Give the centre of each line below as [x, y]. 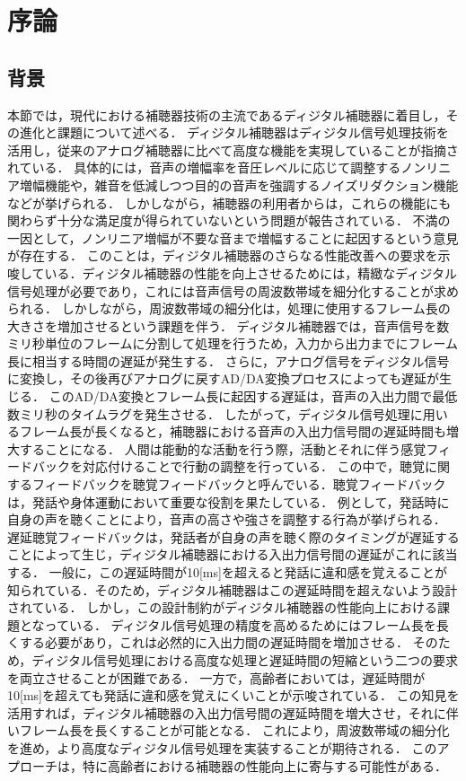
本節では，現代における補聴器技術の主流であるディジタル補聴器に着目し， [227, 114]
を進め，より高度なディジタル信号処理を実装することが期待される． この [222, 747]
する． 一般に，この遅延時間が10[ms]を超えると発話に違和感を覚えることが [228, 572]
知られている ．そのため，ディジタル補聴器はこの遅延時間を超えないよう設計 [233, 589]
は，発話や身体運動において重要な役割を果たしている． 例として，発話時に [229, 501]
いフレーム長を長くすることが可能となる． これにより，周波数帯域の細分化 [229, 730]
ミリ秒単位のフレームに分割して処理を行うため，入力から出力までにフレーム [233, 343]
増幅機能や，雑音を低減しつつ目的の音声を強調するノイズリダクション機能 [239, 184]
